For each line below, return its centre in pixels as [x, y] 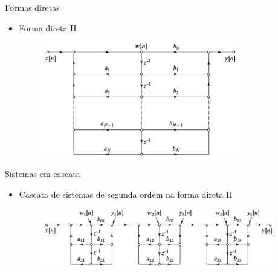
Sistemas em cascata [43, 174]
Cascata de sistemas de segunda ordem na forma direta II [126, 194]
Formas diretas [32, 7]
